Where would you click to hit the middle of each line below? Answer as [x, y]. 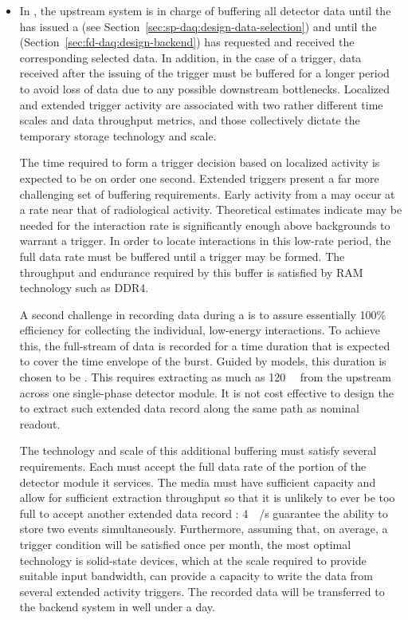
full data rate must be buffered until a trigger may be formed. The [182, 256]
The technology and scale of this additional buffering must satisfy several [198, 450]
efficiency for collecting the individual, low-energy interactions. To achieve [200, 330]
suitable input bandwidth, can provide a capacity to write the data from [196, 576]
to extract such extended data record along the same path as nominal [189, 408]
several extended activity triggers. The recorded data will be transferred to [202, 591]
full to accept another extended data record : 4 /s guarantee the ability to [204, 513]
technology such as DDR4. [84, 288]
